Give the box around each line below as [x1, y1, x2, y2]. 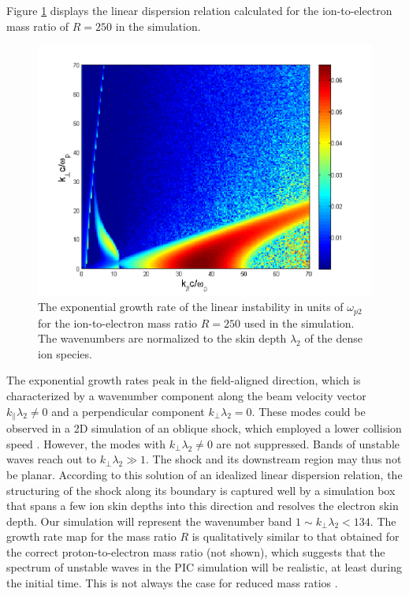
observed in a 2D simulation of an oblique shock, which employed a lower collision [6, 420, 402, 437]
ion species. [38, 345, 92, 362]
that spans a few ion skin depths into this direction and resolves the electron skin [6, 497, 399, 514]
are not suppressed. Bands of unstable [216, 435, 400, 452]
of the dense [304, 330, 363, 347]
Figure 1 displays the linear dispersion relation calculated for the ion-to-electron [6, 2, 392, 18]
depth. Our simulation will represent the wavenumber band [6, 512, 292, 529]
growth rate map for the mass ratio [6, 528, 177, 545]
